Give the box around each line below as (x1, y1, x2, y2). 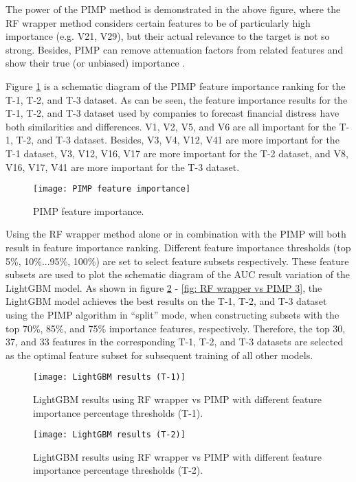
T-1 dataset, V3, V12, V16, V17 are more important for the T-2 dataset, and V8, (5, 146, 348, 160)
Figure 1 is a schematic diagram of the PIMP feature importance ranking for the (5, 78, 346, 93)
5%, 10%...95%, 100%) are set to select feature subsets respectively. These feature (5, 253, 349, 268)
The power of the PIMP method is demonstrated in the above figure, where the (5, 2, 341, 16)
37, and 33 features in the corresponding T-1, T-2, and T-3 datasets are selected (5, 334, 344, 349)
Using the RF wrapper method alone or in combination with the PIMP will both (5, 227, 346, 241)
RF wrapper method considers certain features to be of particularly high (5, 15, 311, 30)
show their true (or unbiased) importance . (5, 56, 186, 70)
